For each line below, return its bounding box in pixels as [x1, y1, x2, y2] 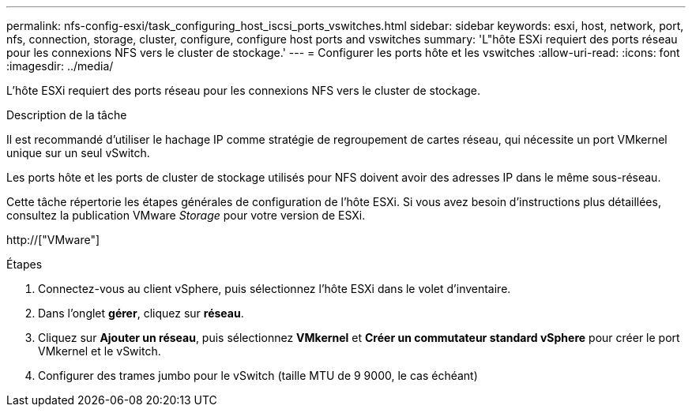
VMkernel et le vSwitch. [38, 344, 161, 358]
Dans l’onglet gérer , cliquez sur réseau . [38, 306, 244, 320]
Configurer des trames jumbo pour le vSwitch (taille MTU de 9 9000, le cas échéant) [38, 369, 478, 382]
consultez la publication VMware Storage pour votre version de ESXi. [6, 208, 366, 222]
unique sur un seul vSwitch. [6, 146, 150, 160]
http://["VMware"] [6, 233, 100, 246]
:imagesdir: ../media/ [6, 59, 114, 73]
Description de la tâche [6, 108, 127, 122]
